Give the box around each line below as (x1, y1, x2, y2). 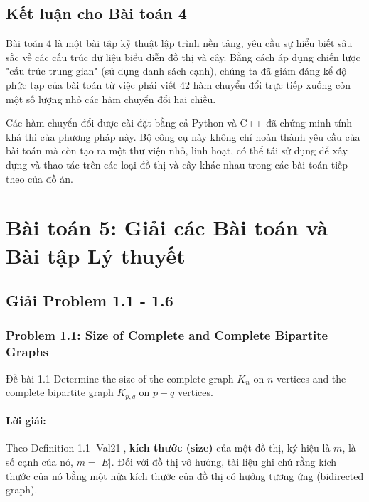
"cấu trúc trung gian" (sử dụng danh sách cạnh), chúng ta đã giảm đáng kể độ (6, 63, 347, 78)
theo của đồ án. (6, 171, 73, 186)
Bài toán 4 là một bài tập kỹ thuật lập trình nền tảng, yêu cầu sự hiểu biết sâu (6, 36, 353, 50)
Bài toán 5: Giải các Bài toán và (6, 213, 328, 242)
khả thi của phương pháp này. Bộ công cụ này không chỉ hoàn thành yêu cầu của (6, 129, 360, 144)
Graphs (6, 343, 49, 361)
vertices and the (276, 370, 346, 385)
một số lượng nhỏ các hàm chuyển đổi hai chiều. (6, 91, 216, 106)
